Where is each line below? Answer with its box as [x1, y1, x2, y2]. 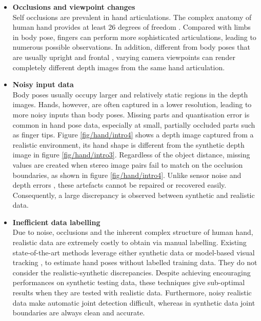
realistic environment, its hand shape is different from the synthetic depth [12, 139, 245, 150]
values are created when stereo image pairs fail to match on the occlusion [12, 159, 243, 170]
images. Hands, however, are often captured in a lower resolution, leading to [12, 99, 252, 110]
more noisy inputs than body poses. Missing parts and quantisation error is [12, 109, 250, 119]
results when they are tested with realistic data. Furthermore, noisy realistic [12, 287, 252, 298]
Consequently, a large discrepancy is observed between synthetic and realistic [12, 189, 255, 200]
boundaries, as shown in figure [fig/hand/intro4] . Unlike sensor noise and [12, 169, 242, 180]
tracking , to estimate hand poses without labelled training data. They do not [12, 257, 257, 268]
